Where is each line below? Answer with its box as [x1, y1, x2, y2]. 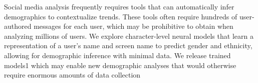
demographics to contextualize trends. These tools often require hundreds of [4, 11, 237, 21]
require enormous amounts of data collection [4, 70, 141, 80]
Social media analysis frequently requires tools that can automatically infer [4, 1, 234, 11]
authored [4, 21, 32, 31]
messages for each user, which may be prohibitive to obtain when [34, 21, 233, 31]
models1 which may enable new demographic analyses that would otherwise [4, 60, 236, 70]
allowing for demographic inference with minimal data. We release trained [4, 50, 231, 60]
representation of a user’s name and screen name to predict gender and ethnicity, [4, 40, 252, 51]
